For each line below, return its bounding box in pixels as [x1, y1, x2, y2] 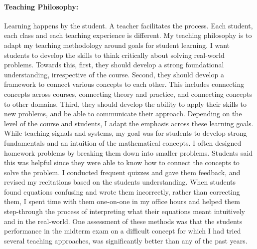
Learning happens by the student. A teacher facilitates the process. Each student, [4, 20, 253, 30]
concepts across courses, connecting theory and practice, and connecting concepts [4, 88, 252, 99]
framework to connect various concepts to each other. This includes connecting [4, 79, 245, 89]
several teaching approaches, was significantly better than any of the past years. [4, 235, 248, 246]
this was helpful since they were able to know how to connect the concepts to [4, 157, 240, 168]
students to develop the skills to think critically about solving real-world [4, 49, 225, 60]
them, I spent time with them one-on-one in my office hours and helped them [4, 196, 240, 207]
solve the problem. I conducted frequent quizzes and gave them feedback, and [4, 167, 241, 177]
